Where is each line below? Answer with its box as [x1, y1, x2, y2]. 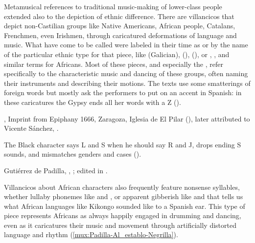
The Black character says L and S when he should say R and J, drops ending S [4, 139, 241, 149]
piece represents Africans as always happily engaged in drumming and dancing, [4, 210, 241, 221]
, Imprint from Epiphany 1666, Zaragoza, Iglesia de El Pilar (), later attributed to [4, 113, 250, 123]
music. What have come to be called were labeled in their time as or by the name [4, 40, 248, 50]
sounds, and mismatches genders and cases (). [4, 149, 141, 159]
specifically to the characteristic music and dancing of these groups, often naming [4, 68, 248, 79]
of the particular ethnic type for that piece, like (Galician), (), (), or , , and [4, 49, 230, 59]
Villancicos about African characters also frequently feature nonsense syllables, [4, 182, 240, 192]
